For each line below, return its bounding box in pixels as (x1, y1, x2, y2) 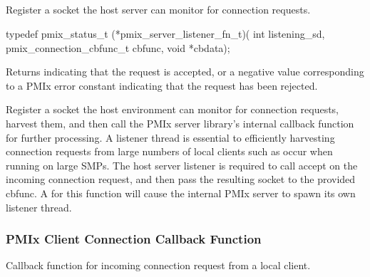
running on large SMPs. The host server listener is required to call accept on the (6, 157, 358, 172)
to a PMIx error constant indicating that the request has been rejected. (6, 78, 318, 93)
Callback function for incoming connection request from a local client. (6, 258, 311, 273)
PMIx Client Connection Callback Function (6, 230, 262, 248)
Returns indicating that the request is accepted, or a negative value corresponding (6, 64, 364, 79)
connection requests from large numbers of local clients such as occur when (6, 144, 333, 159)
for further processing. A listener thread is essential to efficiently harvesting (6, 130, 335, 145)
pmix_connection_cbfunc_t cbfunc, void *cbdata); (6, 40, 230, 55)
